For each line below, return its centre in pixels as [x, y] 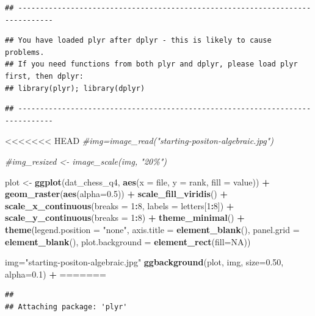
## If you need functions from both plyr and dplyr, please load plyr [151, 64]
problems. [25, 52]
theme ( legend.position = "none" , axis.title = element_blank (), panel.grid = [152, 229]
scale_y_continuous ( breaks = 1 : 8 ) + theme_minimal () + [125, 217]
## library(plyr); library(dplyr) [75, 88]
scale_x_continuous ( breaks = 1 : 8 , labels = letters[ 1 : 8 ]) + [120, 205]
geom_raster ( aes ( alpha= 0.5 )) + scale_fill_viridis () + [116, 194]
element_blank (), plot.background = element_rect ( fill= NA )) [128, 241]
